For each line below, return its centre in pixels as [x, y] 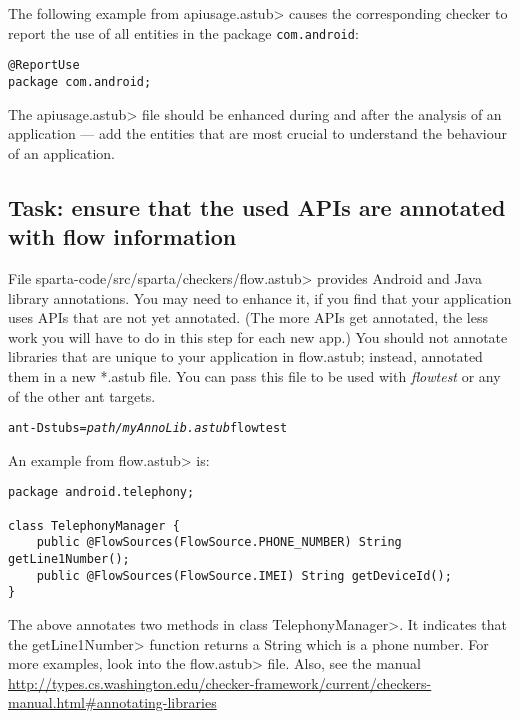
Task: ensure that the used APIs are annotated [257, 206]
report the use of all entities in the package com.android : [183, 32]
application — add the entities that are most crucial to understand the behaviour [257, 133]
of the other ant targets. [82, 395]
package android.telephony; [101, 492]
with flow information [122, 236]
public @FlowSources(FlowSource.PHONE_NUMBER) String [219, 542]
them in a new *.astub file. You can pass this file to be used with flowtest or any [254, 375]
